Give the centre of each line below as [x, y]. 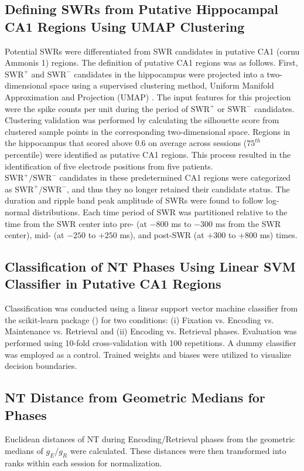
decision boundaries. [41, 366]
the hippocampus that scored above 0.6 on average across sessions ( [126, 143]
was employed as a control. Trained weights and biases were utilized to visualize [148, 354]
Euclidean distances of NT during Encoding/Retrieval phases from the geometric [150, 439]
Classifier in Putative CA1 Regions [113, 284]
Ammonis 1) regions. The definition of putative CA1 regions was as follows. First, [151, 62]
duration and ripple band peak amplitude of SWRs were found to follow [134, 200]
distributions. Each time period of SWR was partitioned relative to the [160, 211]
